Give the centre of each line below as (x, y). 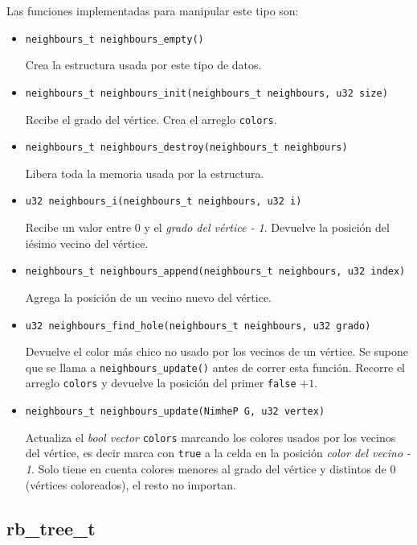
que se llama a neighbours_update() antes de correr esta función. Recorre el (215, 367)
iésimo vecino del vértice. (87, 243)
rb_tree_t (51, 528)
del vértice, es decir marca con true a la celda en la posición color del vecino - (218, 453)
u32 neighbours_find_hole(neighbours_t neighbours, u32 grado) (198, 326)
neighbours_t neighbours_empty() (114, 39)
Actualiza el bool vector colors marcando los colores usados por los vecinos (211, 437)
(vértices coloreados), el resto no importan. (131, 484)
